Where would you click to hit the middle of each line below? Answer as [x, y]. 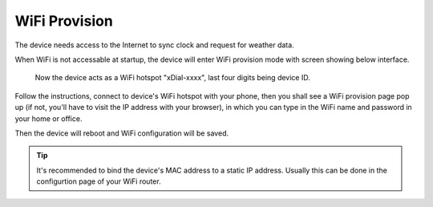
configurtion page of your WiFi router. [99, 181]
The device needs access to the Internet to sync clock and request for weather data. [154, 45]
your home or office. [49, 118]
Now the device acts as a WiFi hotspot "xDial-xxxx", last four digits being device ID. [172, 78]
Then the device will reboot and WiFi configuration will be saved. [121, 133]
